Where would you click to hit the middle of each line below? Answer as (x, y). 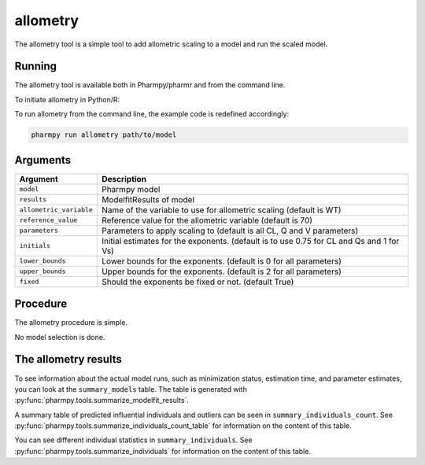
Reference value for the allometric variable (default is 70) (207, 220)
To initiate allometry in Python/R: (67, 99)
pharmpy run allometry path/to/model (104, 135)
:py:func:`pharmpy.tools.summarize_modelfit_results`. (102, 400)
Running (36, 66)
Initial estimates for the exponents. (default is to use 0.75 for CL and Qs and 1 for (250, 241)
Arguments (43, 160)
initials (35, 246)
